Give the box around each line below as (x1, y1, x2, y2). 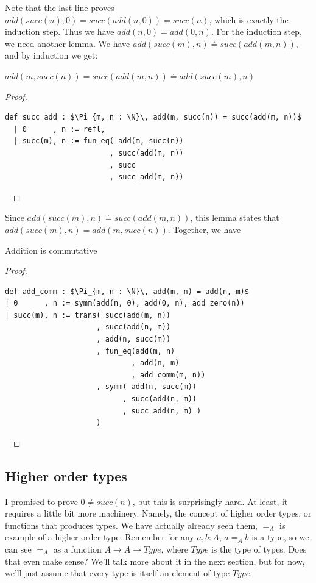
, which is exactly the (209, 13, 289, 26)
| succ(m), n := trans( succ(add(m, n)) (5, 310, 171, 320)
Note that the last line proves (5, 1, 114, 13)
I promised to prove (5, 495, 78, 507)
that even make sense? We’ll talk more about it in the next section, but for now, (5, 554, 305, 567)
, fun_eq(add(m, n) (96, 346, 175, 356)
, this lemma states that (190, 211, 279, 224)
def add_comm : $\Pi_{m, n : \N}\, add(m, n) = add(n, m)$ (5, 287, 249, 296)
